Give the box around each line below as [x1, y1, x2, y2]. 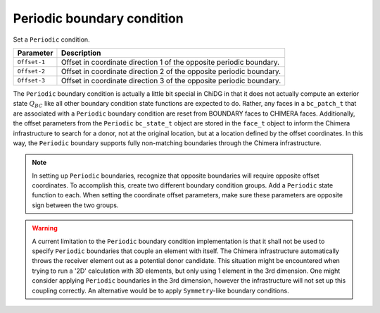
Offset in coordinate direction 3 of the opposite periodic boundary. [61, 75, 281, 85]
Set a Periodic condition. [13, 35, 91, 44]
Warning [32, 224, 58, 233]
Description [61, 48, 101, 58]
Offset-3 [17, 77, 46, 85]
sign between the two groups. [32, 201, 119, 209]
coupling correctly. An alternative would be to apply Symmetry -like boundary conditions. [32, 286, 289, 295]
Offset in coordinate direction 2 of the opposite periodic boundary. [61, 66, 281, 76]
